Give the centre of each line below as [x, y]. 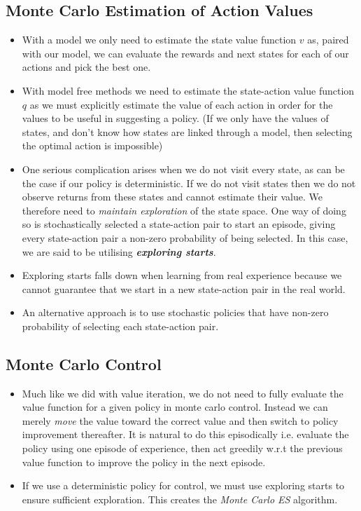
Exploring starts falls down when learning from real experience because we [182, 275]
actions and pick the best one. [86, 67]
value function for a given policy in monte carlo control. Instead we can [175, 407]
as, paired [328, 40]
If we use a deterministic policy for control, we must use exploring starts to [183, 485]
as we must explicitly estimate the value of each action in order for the [181, 104]
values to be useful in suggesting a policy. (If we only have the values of [175, 118]
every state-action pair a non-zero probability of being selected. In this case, [185, 237]
